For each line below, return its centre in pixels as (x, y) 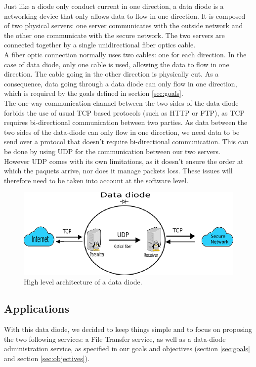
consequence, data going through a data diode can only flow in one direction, (121, 83)
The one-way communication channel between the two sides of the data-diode (121, 102)
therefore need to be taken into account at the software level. (96, 180)
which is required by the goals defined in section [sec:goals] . (94, 93)
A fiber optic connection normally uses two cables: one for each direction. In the (125, 54)
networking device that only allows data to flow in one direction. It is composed (125, 16)
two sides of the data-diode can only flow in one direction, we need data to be (122, 132)
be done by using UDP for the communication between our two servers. (112, 151)
